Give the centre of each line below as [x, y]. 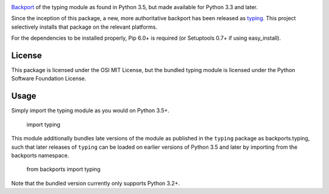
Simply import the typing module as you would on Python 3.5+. [90, 110]
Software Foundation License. [49, 79]
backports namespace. [40, 155]
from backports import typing [63, 169]
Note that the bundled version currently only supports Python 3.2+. [96, 183]
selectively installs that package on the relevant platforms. [84, 27]
